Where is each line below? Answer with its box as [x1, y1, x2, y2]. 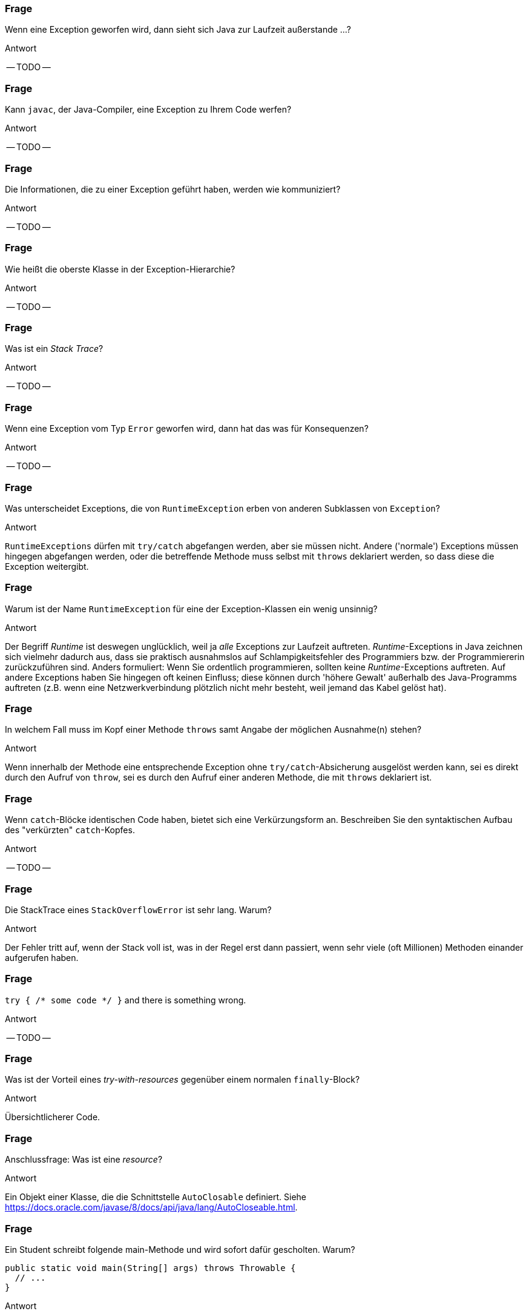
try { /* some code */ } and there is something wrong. [5, 994, 246, 1005]
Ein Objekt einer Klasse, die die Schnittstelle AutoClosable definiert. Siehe [5, 1192, 307, 1203]
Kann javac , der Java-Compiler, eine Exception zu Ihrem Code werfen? [5, 104, 292, 115]
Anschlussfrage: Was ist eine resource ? [5, 1154, 163, 1165]
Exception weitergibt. [5, 561, 89, 572]
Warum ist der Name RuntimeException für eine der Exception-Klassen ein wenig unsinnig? [5, 603, 378, 614]
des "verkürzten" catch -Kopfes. [5, 825, 135, 836]
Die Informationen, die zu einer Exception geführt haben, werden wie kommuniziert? [5, 183, 341, 194]
